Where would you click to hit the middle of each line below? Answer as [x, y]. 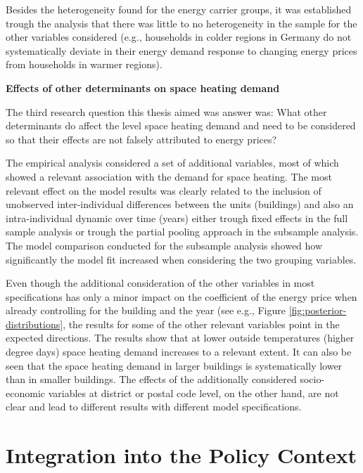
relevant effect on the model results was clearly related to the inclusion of [164, 190]
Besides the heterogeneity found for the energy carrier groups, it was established [179, 9]
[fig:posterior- [318, 310]
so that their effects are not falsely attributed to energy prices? [141, 139]
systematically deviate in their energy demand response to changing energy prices [181, 50]
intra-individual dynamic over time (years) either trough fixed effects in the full [177, 218]
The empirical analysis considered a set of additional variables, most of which [172, 163]
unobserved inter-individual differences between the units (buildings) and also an [180, 204]
